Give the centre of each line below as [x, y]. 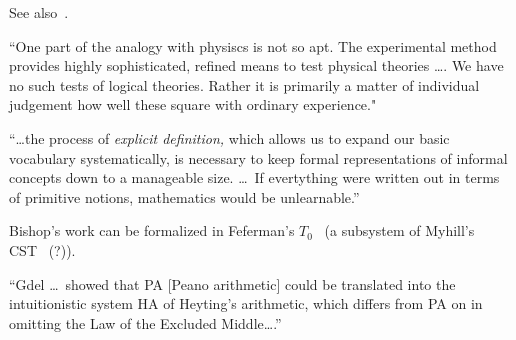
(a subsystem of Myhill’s [399, 230]
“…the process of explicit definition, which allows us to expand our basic [229, 137]
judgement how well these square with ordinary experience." [193, 104]
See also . [39, 12]
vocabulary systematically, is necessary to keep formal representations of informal [258, 157]
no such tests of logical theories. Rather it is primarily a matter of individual [244, 84]
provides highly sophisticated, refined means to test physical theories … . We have [256, 65]
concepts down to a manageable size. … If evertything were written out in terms [254, 177]
